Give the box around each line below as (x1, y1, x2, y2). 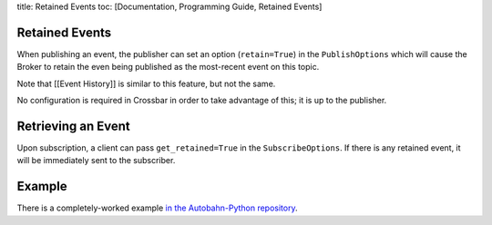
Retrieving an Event (16, 118, 131, 133)
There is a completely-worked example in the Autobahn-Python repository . (16, 202, 298, 213)
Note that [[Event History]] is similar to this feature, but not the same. (16, 78, 276, 89)
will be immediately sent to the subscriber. (16, 155, 176, 166)
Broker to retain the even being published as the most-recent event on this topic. (16, 62, 320, 73)
